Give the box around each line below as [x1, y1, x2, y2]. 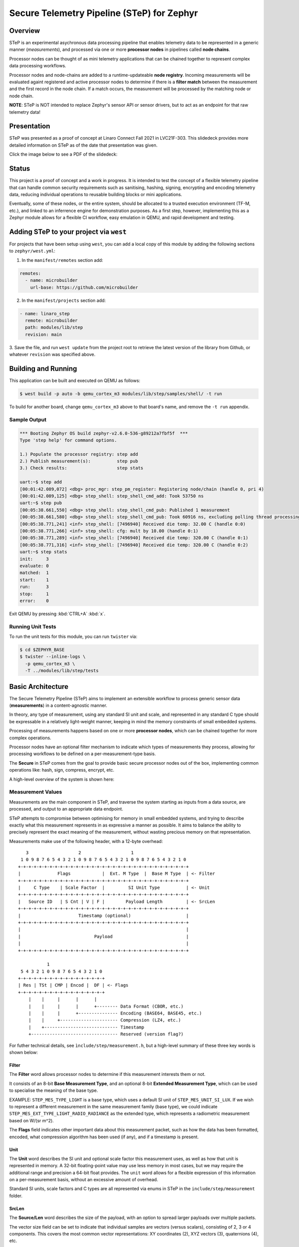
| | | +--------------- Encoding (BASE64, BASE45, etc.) [28, 1011, 202, 1016]
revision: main [25, 332, 62, 337]
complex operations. [9, 735, 52, 741]
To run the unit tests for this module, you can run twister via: [9, 633, 138, 639]
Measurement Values [9, 789, 62, 796]
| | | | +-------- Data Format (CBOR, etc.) [28, 1003, 184, 1009]
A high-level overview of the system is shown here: [9, 776, 115, 782]
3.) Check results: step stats [19, 465, 144, 471]
